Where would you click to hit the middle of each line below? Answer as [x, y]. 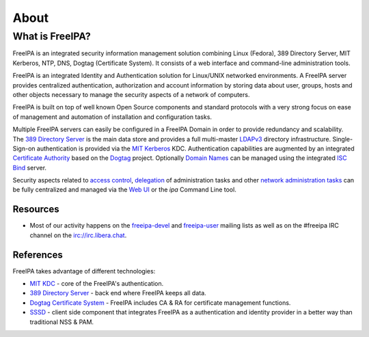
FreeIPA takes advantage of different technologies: [84, 271]
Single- [343, 139]
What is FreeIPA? [52, 36]
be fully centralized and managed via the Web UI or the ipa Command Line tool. [125, 190]
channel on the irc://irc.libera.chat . [78, 235]
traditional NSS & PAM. [62, 322]
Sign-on [24, 148]
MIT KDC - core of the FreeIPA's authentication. [97, 284]
